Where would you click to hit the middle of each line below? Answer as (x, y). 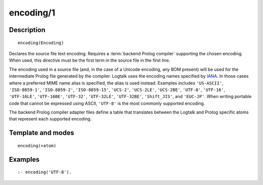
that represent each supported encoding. (50, 119)
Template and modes (42, 133)
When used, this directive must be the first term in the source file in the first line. (90, 60)
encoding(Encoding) (41, 43)
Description (27, 30)
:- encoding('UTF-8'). (45, 172)
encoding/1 (32, 13)
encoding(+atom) (37, 145)
